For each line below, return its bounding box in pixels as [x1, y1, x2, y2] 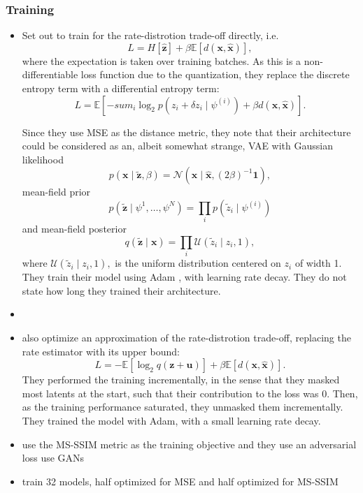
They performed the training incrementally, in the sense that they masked [22, 372, 340, 387]
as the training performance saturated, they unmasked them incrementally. [22, 399, 343, 414]
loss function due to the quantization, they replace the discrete [80, 67, 350, 82]
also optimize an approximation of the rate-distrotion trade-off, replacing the [22, 330, 351, 344]
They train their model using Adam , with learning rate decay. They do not [22, 270, 347, 284]
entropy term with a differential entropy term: [22, 81, 220, 95]
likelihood [22, 152, 64, 166]
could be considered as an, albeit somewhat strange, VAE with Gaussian [22, 138, 333, 153]
